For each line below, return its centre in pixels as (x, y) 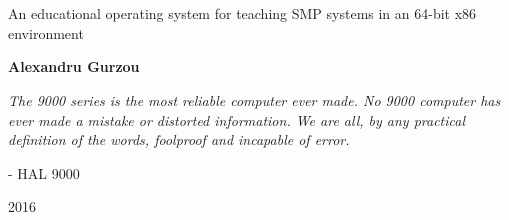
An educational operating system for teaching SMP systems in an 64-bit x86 (242, 13)
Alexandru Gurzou (74, 66)
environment (46, 32)
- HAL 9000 (44, 172)
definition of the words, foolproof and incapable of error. (179, 139)
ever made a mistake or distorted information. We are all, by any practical (237, 119)
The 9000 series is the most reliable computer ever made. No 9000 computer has (254, 99)
